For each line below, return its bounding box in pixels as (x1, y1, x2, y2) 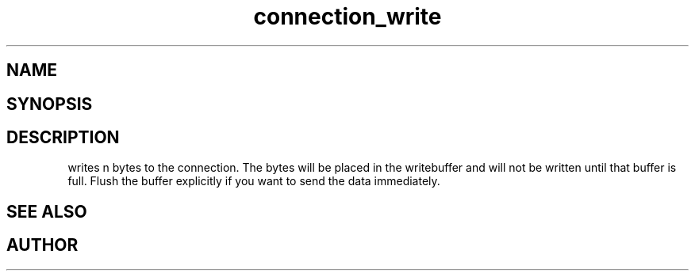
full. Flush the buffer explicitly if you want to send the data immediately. (67, 174, 440, 188)
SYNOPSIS (6, 93, 93, 114)
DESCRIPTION (6, 127, 120, 148)
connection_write (253, 3, 442, 30)
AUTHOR (6, 235, 79, 256)
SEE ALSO (6, 201, 87, 222)
